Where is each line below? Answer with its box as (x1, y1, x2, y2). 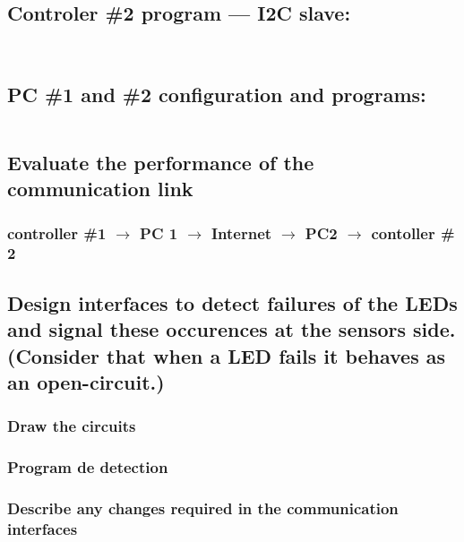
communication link (7, 175, 193, 202)
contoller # (371, 221, 455, 244)
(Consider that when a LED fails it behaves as (7, 341, 446, 369)
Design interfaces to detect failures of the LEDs (7, 288, 458, 316)
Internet (211, 221, 272, 244)
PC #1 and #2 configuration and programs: (7, 80, 426, 108)
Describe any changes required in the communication (7, 496, 399, 519)
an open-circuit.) (7, 367, 165, 395)
